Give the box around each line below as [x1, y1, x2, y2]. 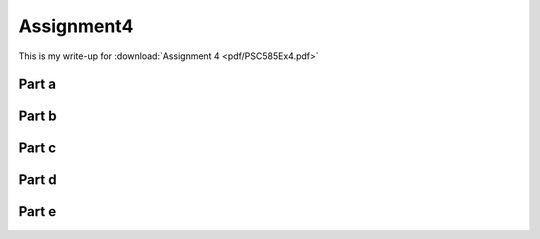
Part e [18, 203, 57, 220]
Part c [18, 140, 57, 157]
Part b [18, 108, 57, 125]
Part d [18, 171, 57, 189]
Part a [18, 76, 57, 93]
